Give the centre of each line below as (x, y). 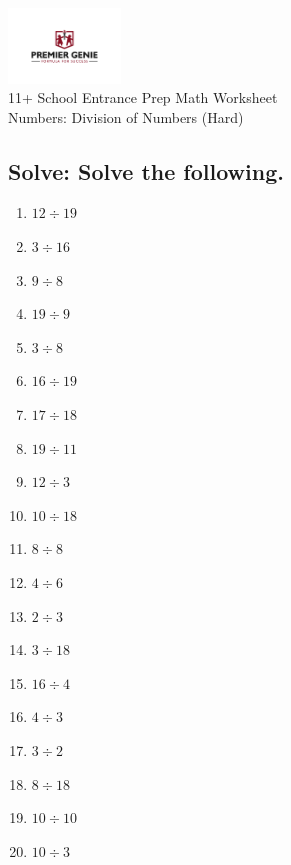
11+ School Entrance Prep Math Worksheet (143, 97)
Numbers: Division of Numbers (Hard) (126, 116)
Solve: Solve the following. (146, 170)
